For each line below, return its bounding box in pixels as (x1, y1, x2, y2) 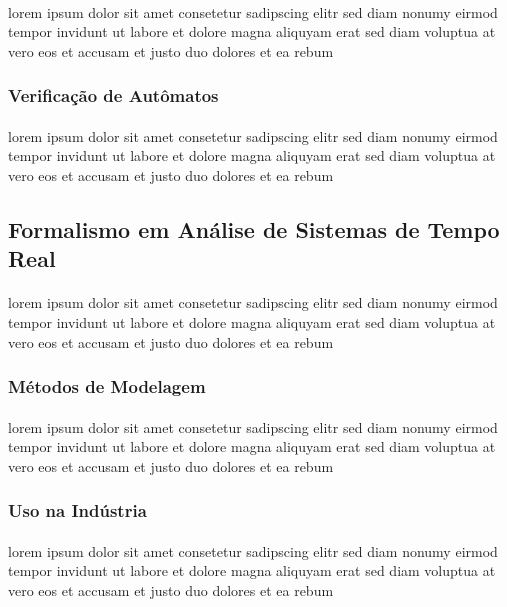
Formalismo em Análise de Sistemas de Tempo (8, 213, 500, 244)
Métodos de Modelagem (8, 374, 206, 399)
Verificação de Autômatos (8, 83, 219, 108)
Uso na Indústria (8, 498, 147, 523)
